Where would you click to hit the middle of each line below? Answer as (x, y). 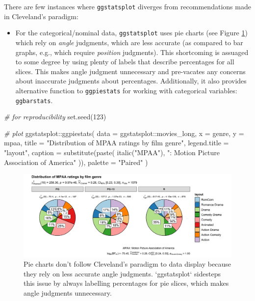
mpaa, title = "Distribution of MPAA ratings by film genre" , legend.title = (116, 143)
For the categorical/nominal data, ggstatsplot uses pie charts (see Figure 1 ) (131, 33)
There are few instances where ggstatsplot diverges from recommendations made (127, 6)
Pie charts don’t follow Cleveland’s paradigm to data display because (127, 264)
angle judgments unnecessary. (68, 292)
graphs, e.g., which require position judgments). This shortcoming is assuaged (132, 52)
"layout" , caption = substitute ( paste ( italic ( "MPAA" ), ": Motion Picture (112, 152)
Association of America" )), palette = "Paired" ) (76, 162)
